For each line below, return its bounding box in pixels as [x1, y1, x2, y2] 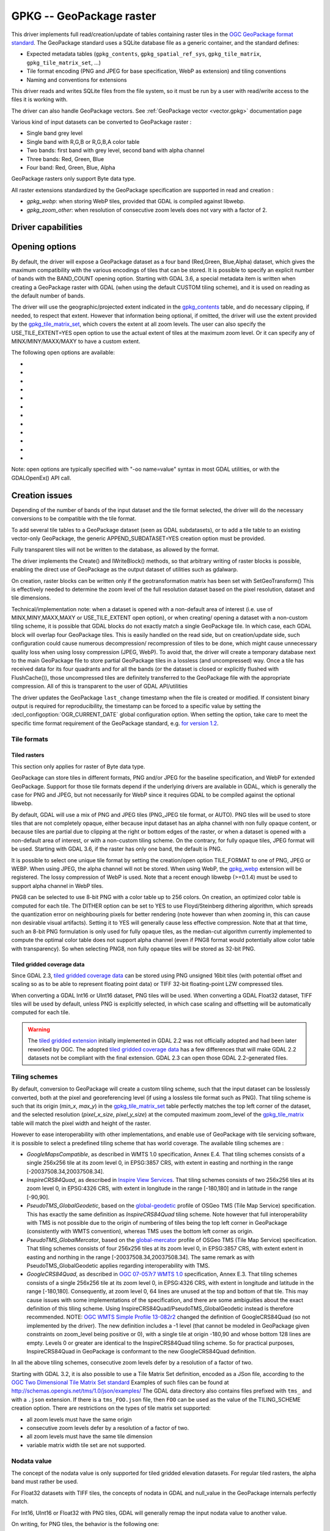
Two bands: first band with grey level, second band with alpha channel [26, 147, 205, 154]
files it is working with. [11, 96, 68, 103]
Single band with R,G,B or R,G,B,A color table [26, 138, 140, 145]
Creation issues [11, 490, 73, 500]
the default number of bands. [11, 292, 86, 299]
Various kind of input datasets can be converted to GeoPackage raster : [11, 118, 192, 126]
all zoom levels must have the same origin [26, 1415, 132, 1423]
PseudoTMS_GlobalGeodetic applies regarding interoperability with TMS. [26, 1262, 210, 1269]
